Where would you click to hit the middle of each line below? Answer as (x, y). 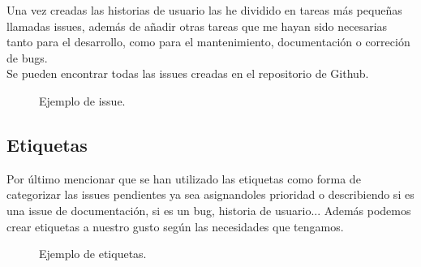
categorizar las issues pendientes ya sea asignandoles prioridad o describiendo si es (210, 194)
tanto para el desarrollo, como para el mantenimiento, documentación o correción (208, 42)
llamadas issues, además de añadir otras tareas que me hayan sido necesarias (197, 26)
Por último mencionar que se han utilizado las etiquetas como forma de (184, 178)
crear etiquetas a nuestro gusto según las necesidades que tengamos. (175, 226)
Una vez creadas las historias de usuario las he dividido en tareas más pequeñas (204, 10)
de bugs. (27, 57)
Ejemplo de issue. (82, 100)
